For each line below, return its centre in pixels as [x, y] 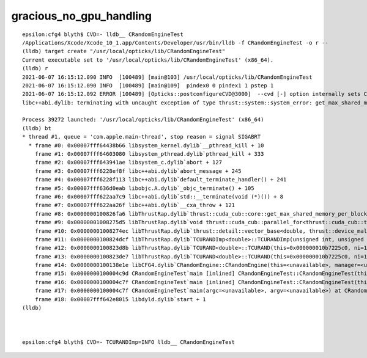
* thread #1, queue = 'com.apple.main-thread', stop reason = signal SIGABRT [142, 137]
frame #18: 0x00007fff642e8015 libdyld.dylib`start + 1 [120, 299]
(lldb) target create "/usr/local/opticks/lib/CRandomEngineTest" [124, 51]
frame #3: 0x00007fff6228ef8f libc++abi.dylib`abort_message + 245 [138, 171]
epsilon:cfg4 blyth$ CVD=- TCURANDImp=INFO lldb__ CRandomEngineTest [129, 342]
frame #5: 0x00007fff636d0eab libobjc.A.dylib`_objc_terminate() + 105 [144, 188]
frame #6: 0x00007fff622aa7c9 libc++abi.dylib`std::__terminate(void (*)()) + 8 [159, 196]
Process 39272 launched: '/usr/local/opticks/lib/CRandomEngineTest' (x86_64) [143, 120]
